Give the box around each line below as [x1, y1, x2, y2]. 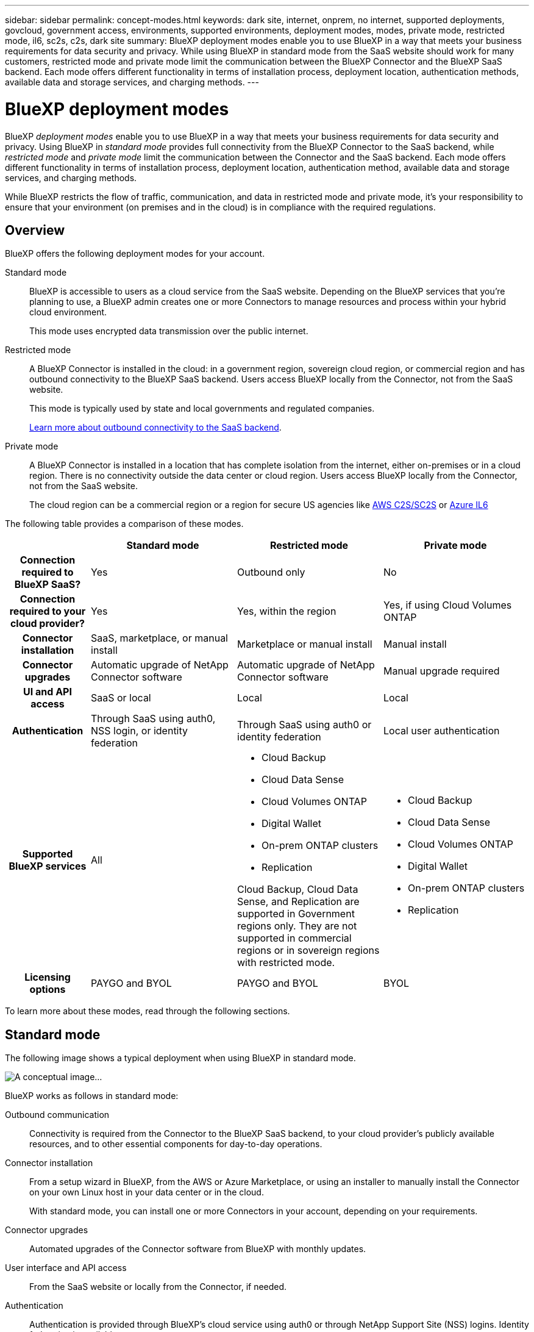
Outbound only [237, 566, 305, 579]
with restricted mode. [237, 956, 335, 969]
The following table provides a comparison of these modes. [5, 518, 244, 529]
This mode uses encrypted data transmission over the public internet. [29, 326, 308, 337]
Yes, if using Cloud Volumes [383, 599, 512, 612]
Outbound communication [5, 1109, 110, 1120]
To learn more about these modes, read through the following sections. [5, 1006, 290, 1017]
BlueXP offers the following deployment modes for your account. [5, 248, 265, 259]
